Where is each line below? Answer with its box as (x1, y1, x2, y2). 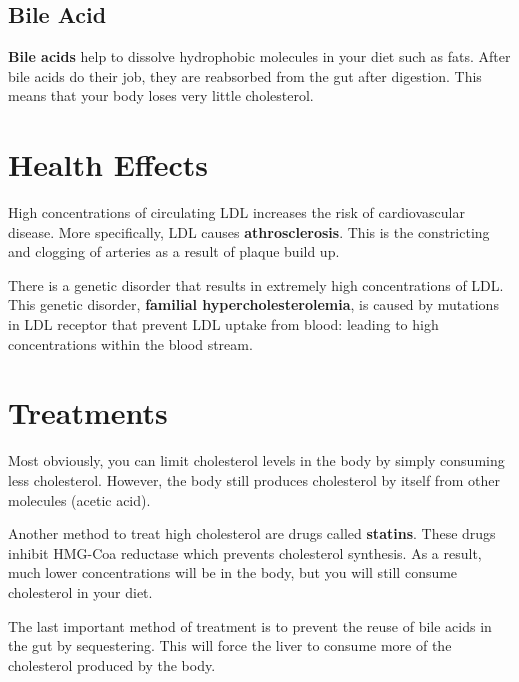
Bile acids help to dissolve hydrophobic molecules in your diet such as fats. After (8, 46, 511, 67)
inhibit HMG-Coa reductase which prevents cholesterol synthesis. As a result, (8, 542, 482, 563)
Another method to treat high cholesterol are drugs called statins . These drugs (8, 523, 496, 544)
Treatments (8, 392, 168, 433)
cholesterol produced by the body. (8, 654, 216, 675)
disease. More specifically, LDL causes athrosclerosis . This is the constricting (8, 221, 490, 242)
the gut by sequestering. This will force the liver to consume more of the (8, 635, 452, 656)
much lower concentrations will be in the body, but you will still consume (8, 562, 458, 583)
